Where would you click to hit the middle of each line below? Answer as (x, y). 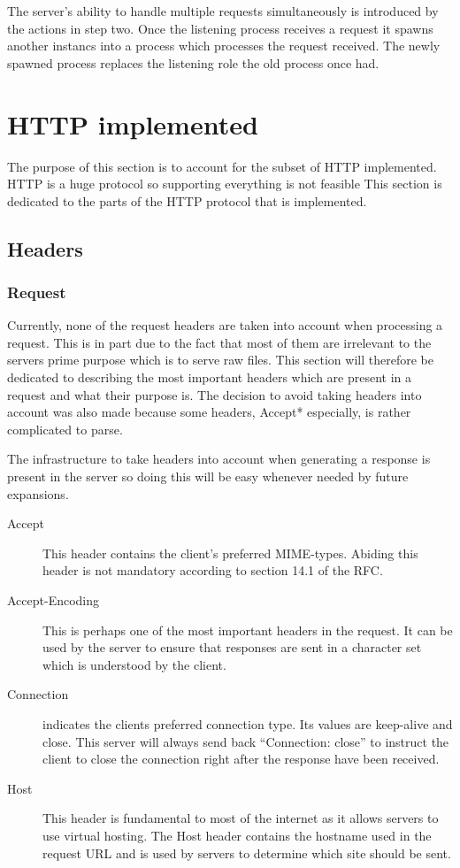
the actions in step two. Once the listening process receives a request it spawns (220, 28)
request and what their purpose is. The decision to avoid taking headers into (215, 394)
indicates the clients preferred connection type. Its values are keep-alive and (248, 723)
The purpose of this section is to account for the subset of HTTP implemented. (222, 166)
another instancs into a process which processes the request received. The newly (224, 46)
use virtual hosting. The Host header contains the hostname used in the (237, 835)
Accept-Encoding (54, 600)
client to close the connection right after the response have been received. (241, 759)
